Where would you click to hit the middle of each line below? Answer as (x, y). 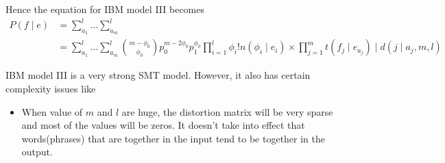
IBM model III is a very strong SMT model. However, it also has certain (158, 75)
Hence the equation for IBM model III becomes (105, 9)
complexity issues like (51, 88)
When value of (52, 111)
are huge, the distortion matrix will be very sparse (227, 111)
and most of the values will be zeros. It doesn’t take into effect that (163, 125)
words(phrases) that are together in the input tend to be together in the (173, 138)
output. (37, 152)
